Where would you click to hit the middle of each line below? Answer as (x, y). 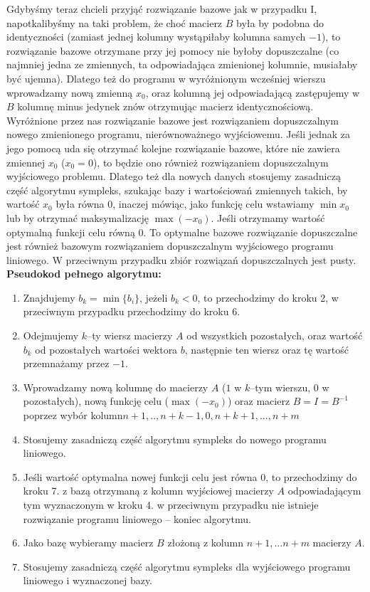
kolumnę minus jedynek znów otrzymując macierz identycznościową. (165, 106)
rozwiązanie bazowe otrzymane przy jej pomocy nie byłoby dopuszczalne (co (173, 50)
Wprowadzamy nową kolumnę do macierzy (116, 387)
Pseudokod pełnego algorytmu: (84, 274)
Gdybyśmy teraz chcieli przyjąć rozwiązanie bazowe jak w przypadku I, (162, 9)
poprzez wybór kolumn (73, 415)
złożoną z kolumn (205, 543)
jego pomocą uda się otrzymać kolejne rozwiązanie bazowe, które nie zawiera (173, 148)
